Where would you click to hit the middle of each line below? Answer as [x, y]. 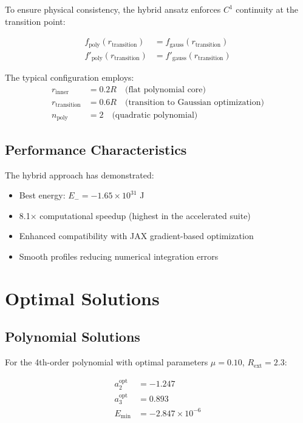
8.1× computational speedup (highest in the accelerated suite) [135, 215]
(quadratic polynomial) [155, 115]
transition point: [35, 21]
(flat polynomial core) [165, 90]
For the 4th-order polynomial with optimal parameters [107, 362]
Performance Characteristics [96, 149]
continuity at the [267, 9]
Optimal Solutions [82, 298]
